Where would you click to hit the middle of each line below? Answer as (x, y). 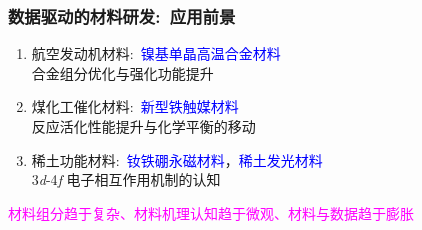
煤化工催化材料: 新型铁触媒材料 (135, 106)
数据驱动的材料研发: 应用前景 (122, 15)
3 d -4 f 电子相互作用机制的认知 (126, 179)
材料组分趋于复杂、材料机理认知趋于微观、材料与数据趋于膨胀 (211, 212)
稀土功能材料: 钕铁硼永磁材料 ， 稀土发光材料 (177, 159)
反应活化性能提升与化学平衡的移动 (143, 126)
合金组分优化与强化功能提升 (122, 72)
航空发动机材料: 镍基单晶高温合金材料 (156, 53)
